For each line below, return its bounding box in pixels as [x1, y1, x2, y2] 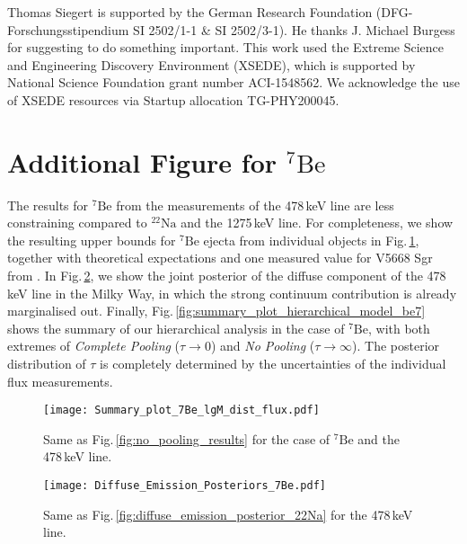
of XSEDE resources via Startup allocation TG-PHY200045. [7, 90, 339, 109]
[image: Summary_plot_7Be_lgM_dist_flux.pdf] [43, 404, 320, 417]
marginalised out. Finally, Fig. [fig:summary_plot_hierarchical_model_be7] [7, 301, 426, 320]
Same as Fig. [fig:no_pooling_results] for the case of [43, 429, 330, 448]
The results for [7, 195, 89, 214]
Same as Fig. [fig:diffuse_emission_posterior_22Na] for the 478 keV [43, 504, 413, 523]
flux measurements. [7, 371, 113, 390]
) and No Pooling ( [210, 336, 315, 355]
